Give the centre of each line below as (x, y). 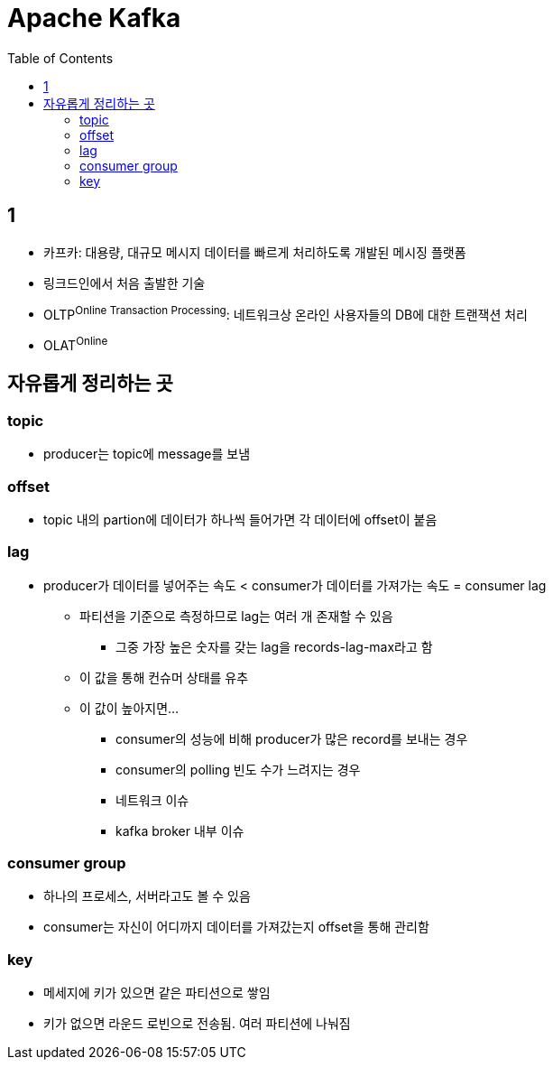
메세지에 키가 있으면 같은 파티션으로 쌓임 (157, 993)
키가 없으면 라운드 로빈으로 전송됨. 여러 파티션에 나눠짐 (197, 1024)
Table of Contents (60, 58)
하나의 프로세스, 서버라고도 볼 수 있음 (147, 896)
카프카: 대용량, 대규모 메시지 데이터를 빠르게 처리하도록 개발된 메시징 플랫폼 (255, 252)
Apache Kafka (94, 18)
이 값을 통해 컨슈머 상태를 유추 (164, 677)
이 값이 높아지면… (129, 708)
